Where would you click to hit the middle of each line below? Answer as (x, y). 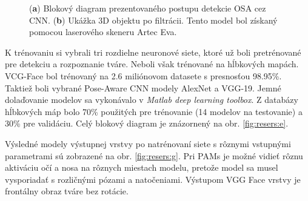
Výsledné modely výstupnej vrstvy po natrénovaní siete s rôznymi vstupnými (148, 143)
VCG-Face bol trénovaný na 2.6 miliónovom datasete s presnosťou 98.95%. (143, 75)
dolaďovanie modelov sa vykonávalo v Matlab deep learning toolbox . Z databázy (152, 100)
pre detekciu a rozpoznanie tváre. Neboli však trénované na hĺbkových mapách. (152, 64)
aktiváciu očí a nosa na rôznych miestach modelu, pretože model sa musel (142, 167)
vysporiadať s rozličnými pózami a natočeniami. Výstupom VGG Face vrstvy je (153, 179)
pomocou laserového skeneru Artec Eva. (103, 32)
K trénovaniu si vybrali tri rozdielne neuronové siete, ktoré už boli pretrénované (153, 52)
